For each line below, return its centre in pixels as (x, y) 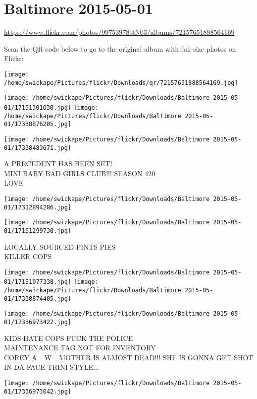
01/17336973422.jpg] (38, 322)
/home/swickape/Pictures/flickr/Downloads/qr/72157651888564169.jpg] (121, 83)
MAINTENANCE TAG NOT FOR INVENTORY (80, 348)
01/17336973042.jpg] (38, 391)
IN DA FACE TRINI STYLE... (51, 367)
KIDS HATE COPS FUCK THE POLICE (69, 338)
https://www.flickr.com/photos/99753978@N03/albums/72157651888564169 (119, 32)
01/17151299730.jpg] (38, 231)
